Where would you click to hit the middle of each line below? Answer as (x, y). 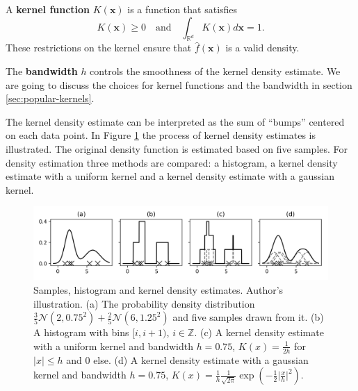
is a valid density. (262, 48)
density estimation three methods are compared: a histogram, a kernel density (172, 162)
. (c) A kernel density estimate (259, 332)
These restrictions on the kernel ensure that (99, 48)
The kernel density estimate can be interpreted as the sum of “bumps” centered (175, 121)
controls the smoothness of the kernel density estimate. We (215, 70)
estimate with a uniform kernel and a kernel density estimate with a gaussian (170, 176)
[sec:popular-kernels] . (50, 98)
